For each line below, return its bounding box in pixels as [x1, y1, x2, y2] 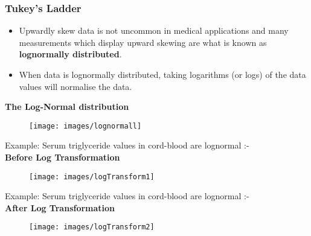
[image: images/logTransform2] [29, 223, 155, 232]
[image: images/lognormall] [29, 121, 142, 130]
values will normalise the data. [19, 80, 132, 92]
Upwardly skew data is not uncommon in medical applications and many [19, 24, 289, 37]
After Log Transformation [5, 201, 115, 214]
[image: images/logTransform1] [29, 172, 155, 181]
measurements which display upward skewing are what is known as [19, 36, 267, 48]
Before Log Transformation [5, 151, 120, 164]
